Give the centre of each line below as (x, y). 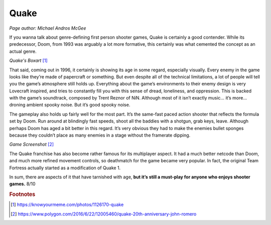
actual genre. (23, 51)
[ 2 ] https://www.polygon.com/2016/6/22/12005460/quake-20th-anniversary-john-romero (104, 214)
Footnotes (22, 194)
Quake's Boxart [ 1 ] (28, 61)
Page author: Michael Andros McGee (48, 28)
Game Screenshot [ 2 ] (32, 144)
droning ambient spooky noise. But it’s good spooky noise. (70, 105)
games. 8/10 (22, 184)
